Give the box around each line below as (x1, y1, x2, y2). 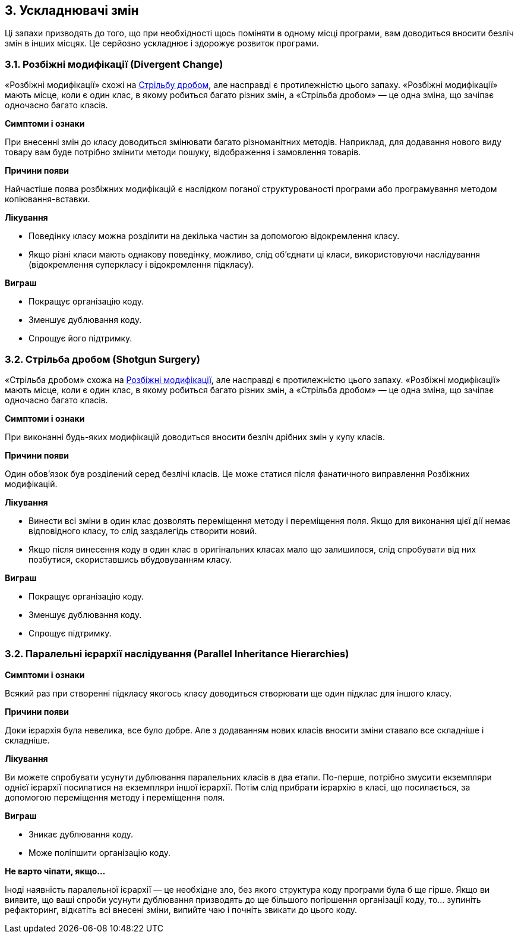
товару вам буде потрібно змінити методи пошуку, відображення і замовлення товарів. (5, 147, 361, 158)
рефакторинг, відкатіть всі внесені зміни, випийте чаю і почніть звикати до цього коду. (5, 904, 357, 915)
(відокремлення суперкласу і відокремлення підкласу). (29, 259, 254, 270)
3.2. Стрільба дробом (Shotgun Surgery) (5, 353, 201, 365)
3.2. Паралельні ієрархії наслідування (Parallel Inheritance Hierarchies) (5, 648, 349, 660)
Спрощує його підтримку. (29, 333, 132, 344)
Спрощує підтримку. (29, 628, 112, 638)
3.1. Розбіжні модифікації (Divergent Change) (5, 58, 223, 70)
